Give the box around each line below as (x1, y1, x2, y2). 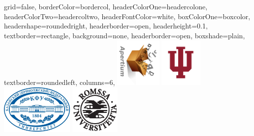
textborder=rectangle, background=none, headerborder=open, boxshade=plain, (4, 30, 245, 40)
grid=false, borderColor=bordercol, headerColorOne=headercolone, (4, 1, 208, 11)
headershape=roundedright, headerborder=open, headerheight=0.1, (4, 21, 208, 31)
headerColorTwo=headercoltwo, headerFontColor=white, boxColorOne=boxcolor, (4, 11, 251, 21)
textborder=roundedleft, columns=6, (4, 77, 115, 87)
